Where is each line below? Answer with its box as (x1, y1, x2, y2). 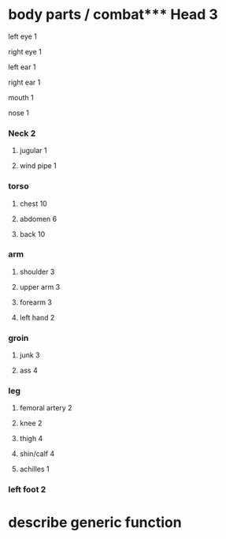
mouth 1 (8, 92, 34, 102)
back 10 (19, 229, 46, 238)
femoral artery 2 (19, 403, 72, 413)
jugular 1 (19, 146, 47, 155)
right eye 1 (8, 47, 42, 56)
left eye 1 (8, 32, 38, 41)
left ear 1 (8, 62, 36, 72)
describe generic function (8, 513, 183, 531)
